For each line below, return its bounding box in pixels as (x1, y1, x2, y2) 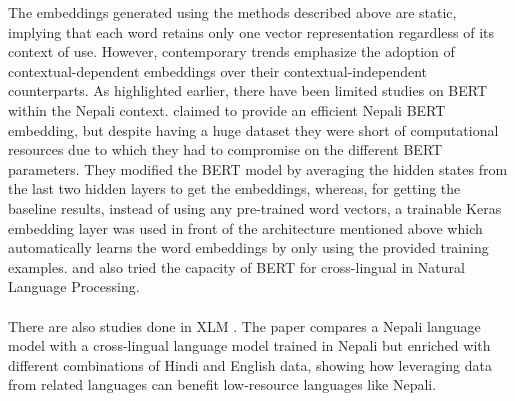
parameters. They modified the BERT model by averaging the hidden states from (8, 158, 508, 179)
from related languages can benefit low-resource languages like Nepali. (8, 374, 437, 395)
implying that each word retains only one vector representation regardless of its (8, 21, 494, 42)
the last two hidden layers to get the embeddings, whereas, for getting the (8, 178, 461, 199)
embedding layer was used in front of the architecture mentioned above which (8, 217, 483, 238)
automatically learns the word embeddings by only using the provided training (8, 237, 489, 258)
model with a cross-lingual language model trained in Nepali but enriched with (8, 335, 491, 356)
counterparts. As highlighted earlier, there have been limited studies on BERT (8, 80, 488, 101)
